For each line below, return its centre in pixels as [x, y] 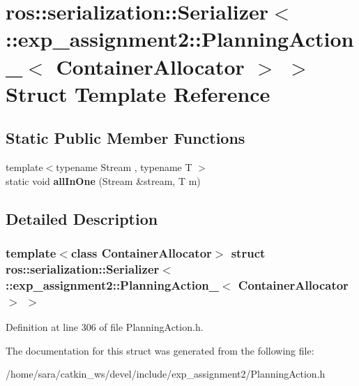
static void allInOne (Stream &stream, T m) [103, 180]
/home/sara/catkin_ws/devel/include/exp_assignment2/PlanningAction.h [166, 374]
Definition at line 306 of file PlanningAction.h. [105, 327]
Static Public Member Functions [125, 138]
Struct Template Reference [138, 93]
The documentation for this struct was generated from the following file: [160, 350]
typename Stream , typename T [124, 167]
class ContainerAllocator [141, 253]
